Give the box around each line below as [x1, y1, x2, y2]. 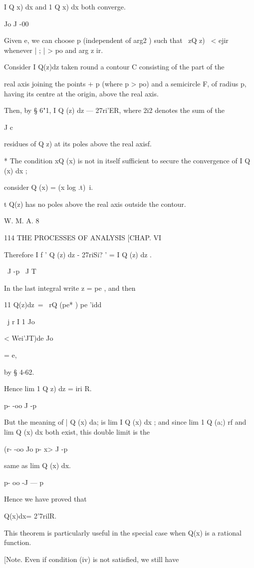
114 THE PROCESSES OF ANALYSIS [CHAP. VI [4, 232, 162, 242]
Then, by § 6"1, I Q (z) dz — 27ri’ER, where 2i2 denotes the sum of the [4, 105, 225, 115]
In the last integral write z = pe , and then [4, 282, 136, 293]
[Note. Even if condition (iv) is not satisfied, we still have [4, 554, 179, 564]
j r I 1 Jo [7, 316, 35, 326]
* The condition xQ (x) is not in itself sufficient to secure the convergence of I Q [4, 155, 251, 165]
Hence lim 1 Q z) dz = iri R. [4, 383, 92, 394]
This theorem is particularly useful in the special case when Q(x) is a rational [4, 527, 242, 538]
